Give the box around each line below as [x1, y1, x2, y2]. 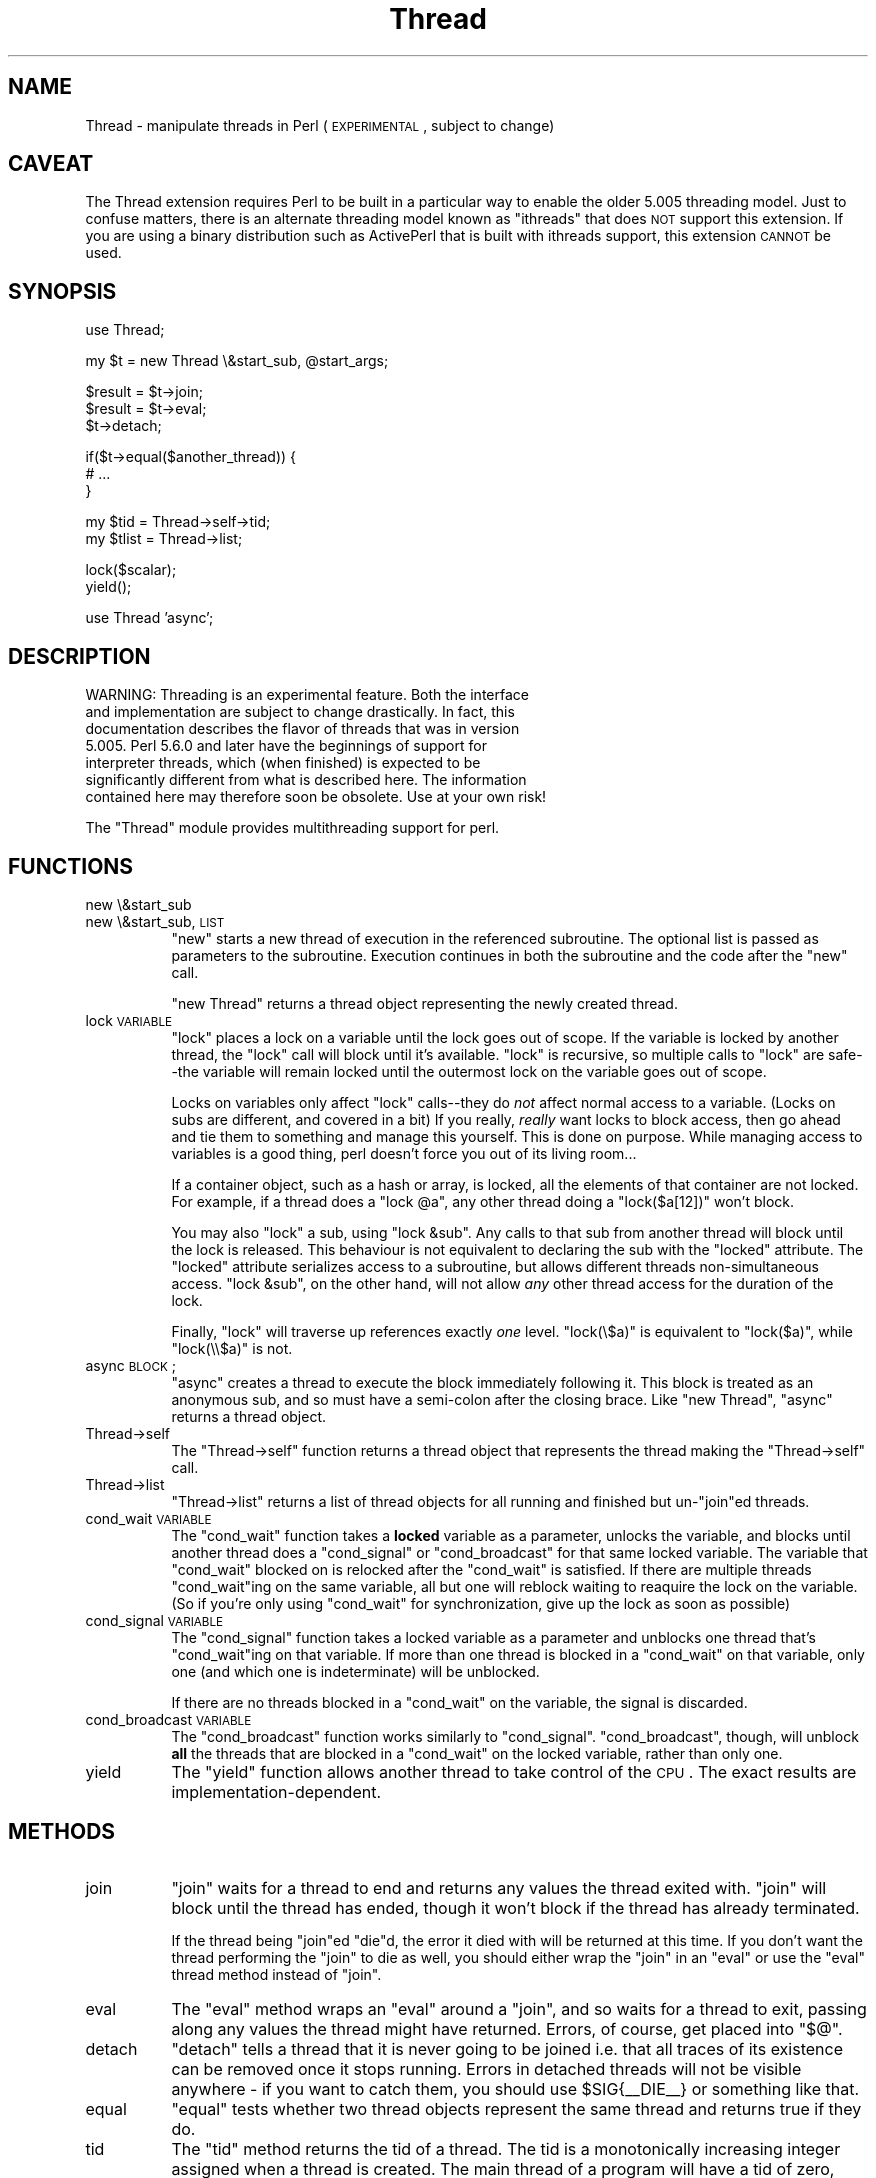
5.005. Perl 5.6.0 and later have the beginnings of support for [85, 737, 487, 755]
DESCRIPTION [8, 643, 151, 669]
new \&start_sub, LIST [85, 912, 225, 930]
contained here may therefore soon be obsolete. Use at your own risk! [85, 788, 547, 806]
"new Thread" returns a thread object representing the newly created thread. [171, 994, 678, 1012]
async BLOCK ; [85, 1356, 177, 1374]
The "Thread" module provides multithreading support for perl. [85, 819, 500, 837]
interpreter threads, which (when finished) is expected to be [85, 754, 481, 772]
